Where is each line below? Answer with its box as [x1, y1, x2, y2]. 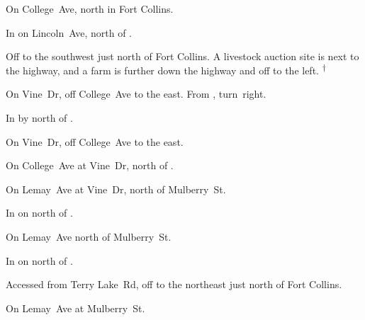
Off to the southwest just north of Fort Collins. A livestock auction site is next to [6, 49, 359, 64]
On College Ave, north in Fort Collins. [6, 1, 174, 16]
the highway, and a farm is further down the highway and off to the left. [6, 62, 319, 77]
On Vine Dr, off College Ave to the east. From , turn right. [6, 86, 266, 101]
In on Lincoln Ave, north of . [6, 25, 132, 40]
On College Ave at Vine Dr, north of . [6, 158, 174, 173]
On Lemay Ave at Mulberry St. [6, 300, 145, 315]
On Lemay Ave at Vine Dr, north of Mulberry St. [6, 181, 226, 196]
